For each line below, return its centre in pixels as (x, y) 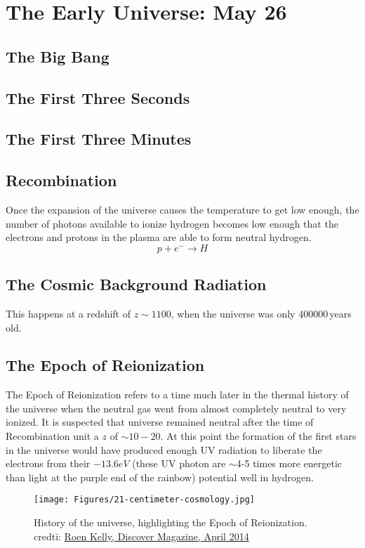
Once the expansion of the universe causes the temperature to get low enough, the (182, 209)
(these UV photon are (179, 463)
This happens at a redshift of (68, 313)
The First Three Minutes (99, 139)
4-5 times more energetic (289, 463)
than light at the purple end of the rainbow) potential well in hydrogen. (160, 477)
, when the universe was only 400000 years (261, 313)
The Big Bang (58, 56)
